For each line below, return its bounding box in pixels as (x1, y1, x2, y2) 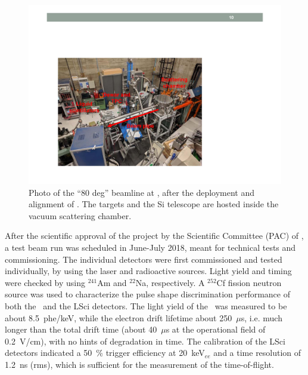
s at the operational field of (166, 323, 266, 336)
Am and (97, 276, 127, 288)
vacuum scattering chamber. (29, 209, 132, 222)
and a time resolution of (213, 346, 301, 359)
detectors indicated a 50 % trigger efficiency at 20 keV (5, 346, 205, 359)
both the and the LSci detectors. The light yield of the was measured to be (5, 300, 287, 312)
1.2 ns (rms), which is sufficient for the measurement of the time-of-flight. (5, 358, 274, 370)
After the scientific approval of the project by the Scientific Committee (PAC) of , (5, 229, 304, 242)
